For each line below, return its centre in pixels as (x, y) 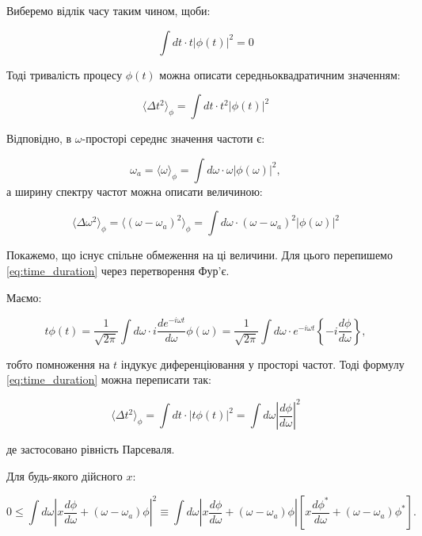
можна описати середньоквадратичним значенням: (280, 74)
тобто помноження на (58, 364)
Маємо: (24, 297)
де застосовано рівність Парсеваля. (91, 449)
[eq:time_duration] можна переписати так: (109, 379)
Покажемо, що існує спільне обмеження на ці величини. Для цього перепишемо (200, 255)
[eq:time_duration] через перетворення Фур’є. (118, 270)
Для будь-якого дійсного (65, 475)
